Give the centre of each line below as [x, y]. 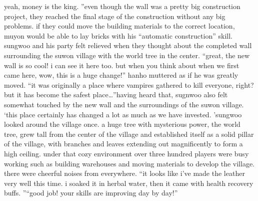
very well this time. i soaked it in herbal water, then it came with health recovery [129, 183]
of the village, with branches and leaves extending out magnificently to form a [123, 144]
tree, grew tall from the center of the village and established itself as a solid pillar [129, 134]
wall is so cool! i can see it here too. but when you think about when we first [122, 65]
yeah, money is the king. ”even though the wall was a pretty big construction [122, 6]
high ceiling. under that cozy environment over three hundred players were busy [126, 153]
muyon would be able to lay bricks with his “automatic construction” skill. [118, 35]
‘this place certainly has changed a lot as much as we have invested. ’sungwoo [123, 114]
